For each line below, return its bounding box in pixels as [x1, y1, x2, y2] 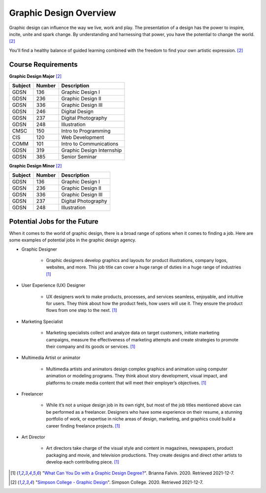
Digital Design [61, 108, 94, 115]
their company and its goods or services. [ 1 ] [46, 344, 135, 349]
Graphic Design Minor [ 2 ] [9, 163, 62, 169]
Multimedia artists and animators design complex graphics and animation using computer [46, 366, 228, 372]
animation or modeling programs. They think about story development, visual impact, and [46, 373, 228, 379]
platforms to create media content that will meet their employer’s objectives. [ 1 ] [46, 380, 206, 386]
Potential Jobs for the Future [9, 217, 99, 226]
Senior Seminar [61, 153, 97, 160]
